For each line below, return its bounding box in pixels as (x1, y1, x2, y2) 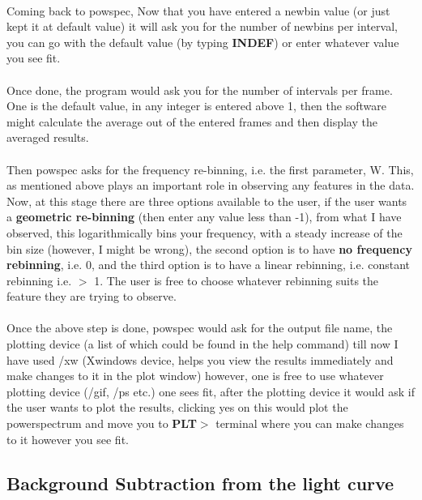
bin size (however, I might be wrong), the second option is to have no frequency (6, 240, 412, 257)
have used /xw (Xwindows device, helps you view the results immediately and (6, 351, 394, 368)
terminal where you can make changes (215, 415, 404, 432)
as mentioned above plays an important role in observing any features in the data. (6, 177, 415, 194)
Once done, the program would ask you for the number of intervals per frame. (6, 81, 393, 98)
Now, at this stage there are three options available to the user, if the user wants (6, 192, 407, 209)
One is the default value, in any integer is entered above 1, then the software (6, 97, 386, 114)
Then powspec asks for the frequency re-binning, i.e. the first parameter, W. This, (6, 160, 414, 177)
